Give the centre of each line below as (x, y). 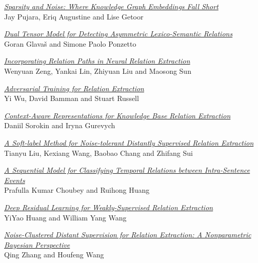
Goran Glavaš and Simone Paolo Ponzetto (70, 43)
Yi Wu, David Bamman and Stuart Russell (72, 98)
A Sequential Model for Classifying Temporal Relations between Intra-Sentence (127, 170)
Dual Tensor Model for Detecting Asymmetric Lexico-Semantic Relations (118, 34)
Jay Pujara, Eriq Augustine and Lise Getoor (74, 16)
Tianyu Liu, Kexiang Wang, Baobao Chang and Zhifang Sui (98, 153)
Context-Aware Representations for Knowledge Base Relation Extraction (117, 115)
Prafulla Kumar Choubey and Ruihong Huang (77, 190)
